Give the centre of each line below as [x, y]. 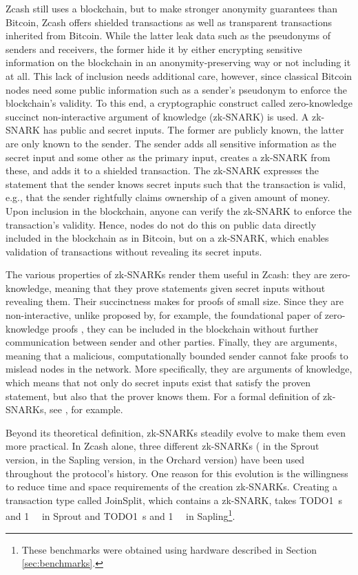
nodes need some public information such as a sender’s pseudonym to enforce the [177, 89]
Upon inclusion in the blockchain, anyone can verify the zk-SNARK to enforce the [179, 210]
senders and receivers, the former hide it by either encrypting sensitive [154, 49]
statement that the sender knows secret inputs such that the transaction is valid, [176, 184]
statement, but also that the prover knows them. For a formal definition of [163, 396]
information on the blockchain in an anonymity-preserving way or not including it [178, 62]
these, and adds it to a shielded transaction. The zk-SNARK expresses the [162, 170]
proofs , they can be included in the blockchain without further [185, 328]
